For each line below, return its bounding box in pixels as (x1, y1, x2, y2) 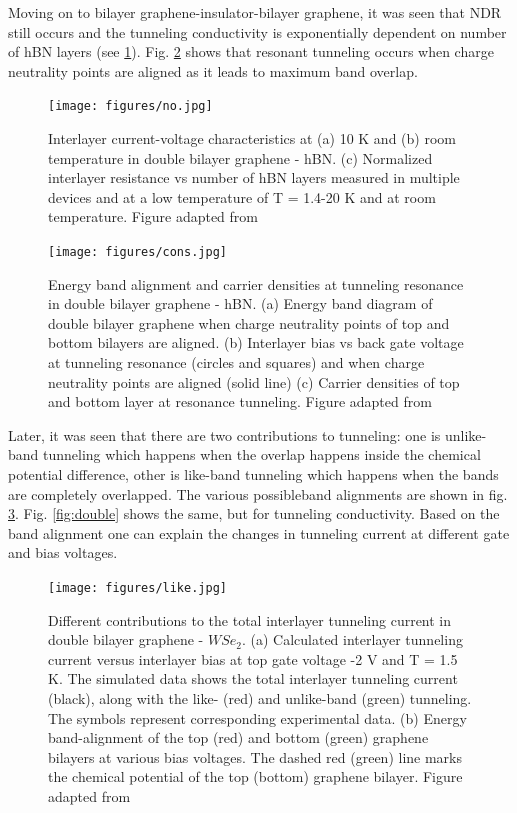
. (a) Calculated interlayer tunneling (241, 629, 463, 650)
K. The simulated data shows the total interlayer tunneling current (48, 668, 458, 689)
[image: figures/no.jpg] (48, 99, 213, 114)
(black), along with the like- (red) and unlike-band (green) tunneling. (48, 688, 472, 708)
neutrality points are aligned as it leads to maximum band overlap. (8, 60, 418, 81)
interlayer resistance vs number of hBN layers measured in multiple (48, 167, 460, 188)
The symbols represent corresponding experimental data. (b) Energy (48, 707, 467, 728)
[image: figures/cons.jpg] (48, 245, 227, 259)
